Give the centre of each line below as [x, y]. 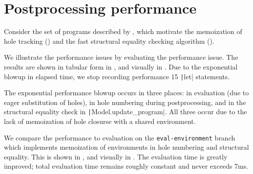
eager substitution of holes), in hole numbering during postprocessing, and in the [125, 102]
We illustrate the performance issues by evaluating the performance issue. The [121, 57]
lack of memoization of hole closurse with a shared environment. [100, 121]
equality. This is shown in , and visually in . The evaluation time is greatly [116, 156]
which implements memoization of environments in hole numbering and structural [126, 147]
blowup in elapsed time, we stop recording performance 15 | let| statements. [117, 76]
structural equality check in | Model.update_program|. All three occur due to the [126, 112]
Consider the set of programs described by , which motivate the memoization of [123, 31]
